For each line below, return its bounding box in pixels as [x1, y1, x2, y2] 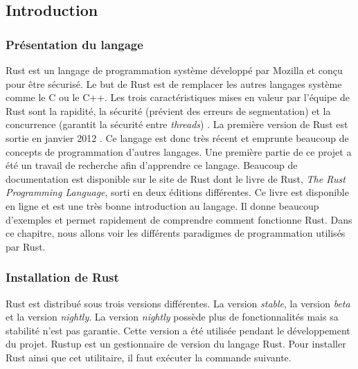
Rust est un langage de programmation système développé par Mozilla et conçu [6, 63, 343, 77]
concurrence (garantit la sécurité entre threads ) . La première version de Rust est [6, 117, 348, 132]
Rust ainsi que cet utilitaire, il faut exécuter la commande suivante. [6, 350, 292, 364]
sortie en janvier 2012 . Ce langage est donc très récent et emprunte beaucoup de [6, 130, 349, 145]
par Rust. [6, 239, 46, 253]
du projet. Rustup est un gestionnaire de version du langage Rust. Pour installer [6, 336, 346, 351]
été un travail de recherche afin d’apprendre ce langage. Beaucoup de [6, 158, 298, 172]
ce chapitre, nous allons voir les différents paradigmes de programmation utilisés [6, 226, 346, 240]
